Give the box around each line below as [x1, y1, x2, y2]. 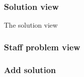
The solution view [4, 20, 58, 30]
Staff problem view [4, 40, 81, 53]
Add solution [4, 63, 56, 76]
